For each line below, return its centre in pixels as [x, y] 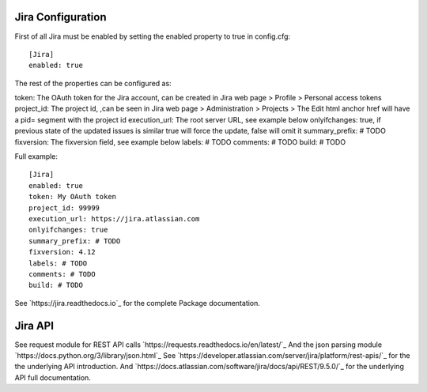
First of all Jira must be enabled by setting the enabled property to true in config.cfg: [153, 36]
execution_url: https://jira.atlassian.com [114, 219]
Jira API [34, 325]
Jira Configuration [60, 17]
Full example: [36, 156]
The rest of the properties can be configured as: [93, 83]
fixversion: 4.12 [62, 252]
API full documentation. [53, 377]
